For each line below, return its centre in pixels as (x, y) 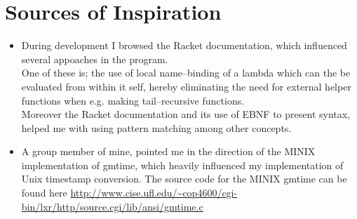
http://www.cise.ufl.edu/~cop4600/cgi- (154, 193)
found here (44, 193)
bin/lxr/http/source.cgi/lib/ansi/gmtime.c (112, 206)
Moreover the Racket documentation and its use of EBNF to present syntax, (186, 114)
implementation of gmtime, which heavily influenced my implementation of (182, 165)
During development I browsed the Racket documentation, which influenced (184, 45)
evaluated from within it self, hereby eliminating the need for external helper (186, 86)
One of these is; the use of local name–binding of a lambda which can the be (186, 73)
